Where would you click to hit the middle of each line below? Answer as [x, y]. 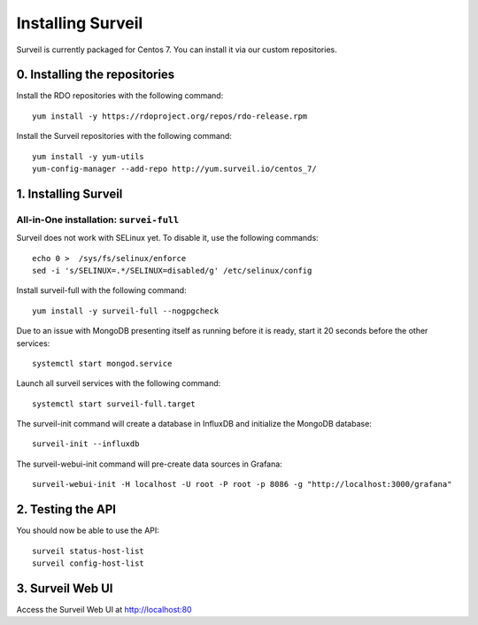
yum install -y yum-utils [89, 156]
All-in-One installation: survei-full [98, 220]
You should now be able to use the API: [88, 530]
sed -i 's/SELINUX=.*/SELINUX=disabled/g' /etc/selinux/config [172, 270]
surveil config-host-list [89, 563]
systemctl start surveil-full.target [114, 404]
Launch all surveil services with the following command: [119, 383]
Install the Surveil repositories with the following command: [124, 136]
